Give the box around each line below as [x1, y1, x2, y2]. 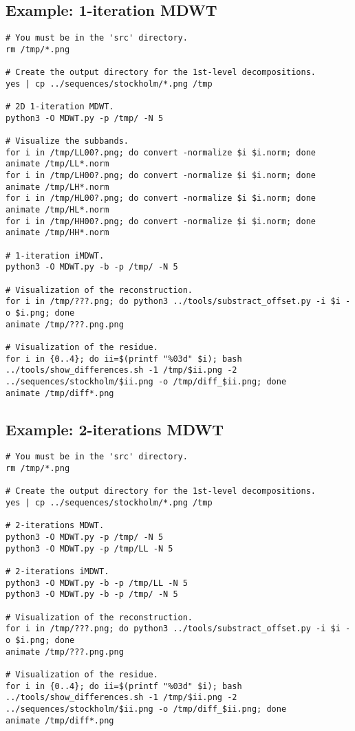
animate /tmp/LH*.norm [6, 182, 109, 192]
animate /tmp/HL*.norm [6, 205, 109, 215]
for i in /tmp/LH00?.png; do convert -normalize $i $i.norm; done [6, 171, 316, 181]
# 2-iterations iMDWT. [6, 566, 109, 576]
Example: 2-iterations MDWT [6, 418, 224, 439]
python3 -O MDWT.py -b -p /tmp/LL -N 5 [6, 578, 188, 588]
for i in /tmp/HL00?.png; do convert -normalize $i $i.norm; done [6, 193, 316, 204]
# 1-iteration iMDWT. [6, 250, 105, 261]
